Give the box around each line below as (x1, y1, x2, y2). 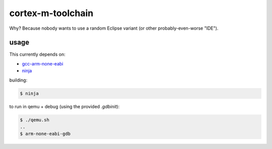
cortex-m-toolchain (9, 8, 94, 19)
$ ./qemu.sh (20, 117, 50, 123)
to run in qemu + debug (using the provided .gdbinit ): (9, 103, 120, 109)
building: (9, 77, 28, 83)
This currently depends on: (9, 51, 65, 57)
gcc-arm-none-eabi (22, 60, 63, 66)
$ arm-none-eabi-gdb (20, 131, 71, 137)
